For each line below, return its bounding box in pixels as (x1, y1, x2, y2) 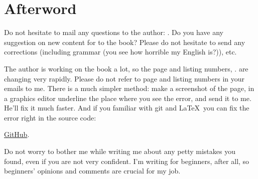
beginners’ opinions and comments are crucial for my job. (4, 165, 181, 176)
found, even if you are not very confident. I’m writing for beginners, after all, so (4, 155, 249, 166)
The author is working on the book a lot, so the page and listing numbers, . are (4, 63, 248, 73)
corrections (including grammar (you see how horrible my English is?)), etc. (4, 46, 237, 57)
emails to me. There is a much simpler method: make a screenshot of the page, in (4, 83, 254, 93)
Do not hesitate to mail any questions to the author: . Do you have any (4, 27, 223, 37)
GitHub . (4, 129, 30, 139)
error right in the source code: (4, 112, 96, 122)
